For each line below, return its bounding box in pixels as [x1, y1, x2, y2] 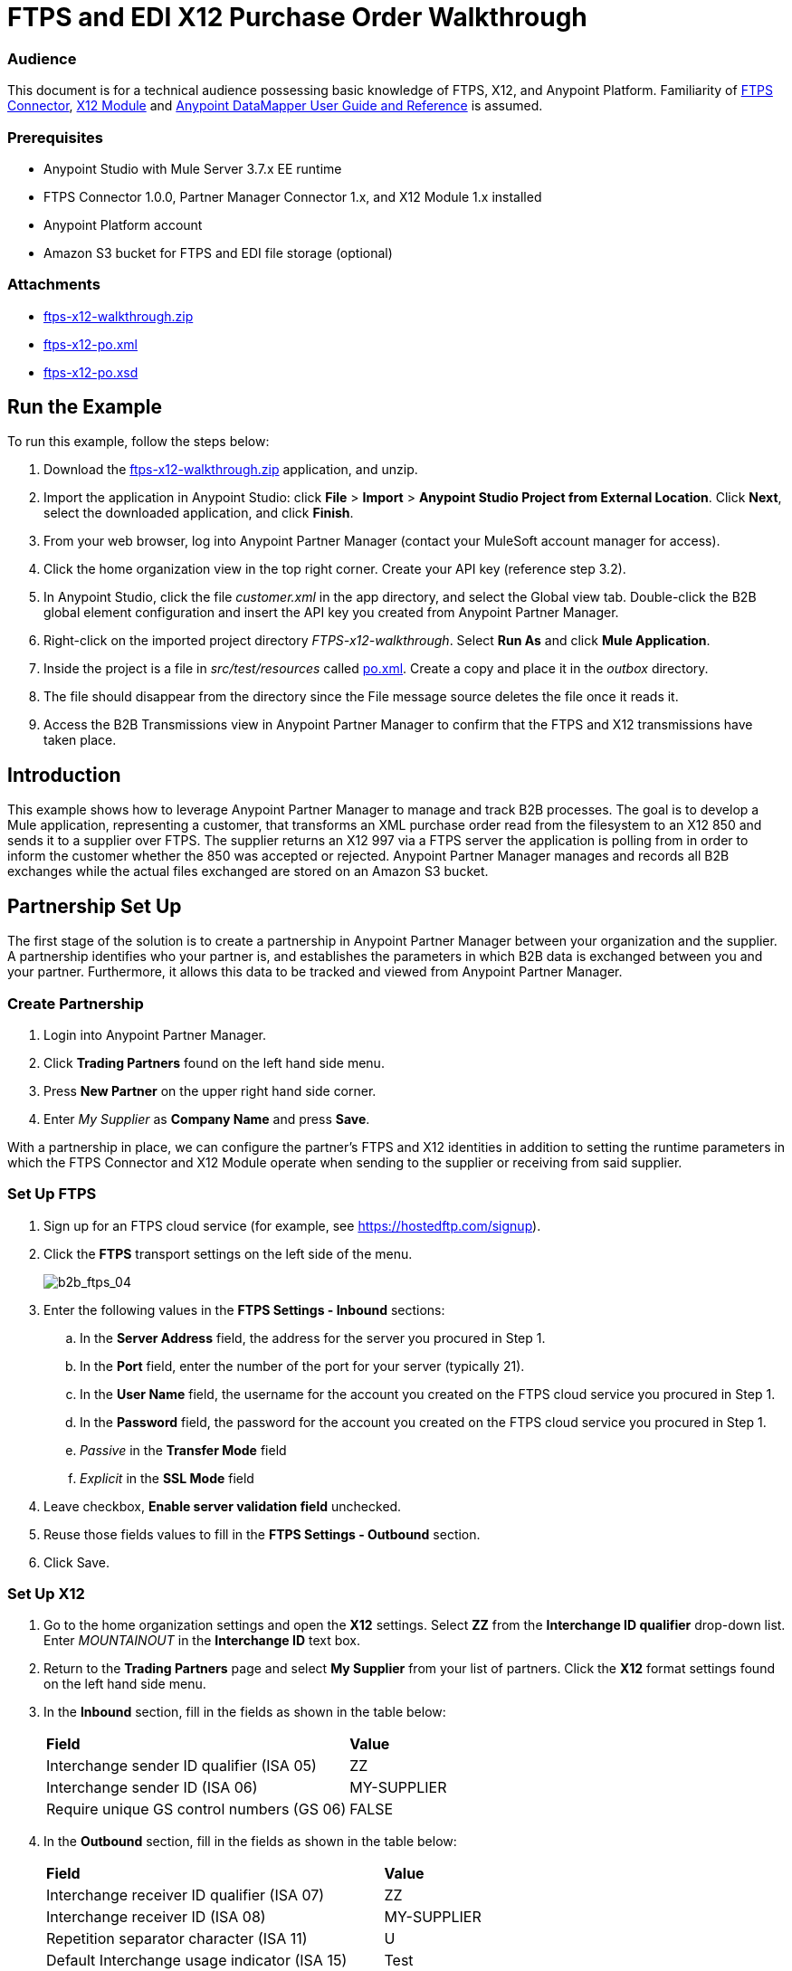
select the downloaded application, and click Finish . [43, 505, 354, 521]
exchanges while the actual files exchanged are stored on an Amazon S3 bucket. [7, 863, 489, 880]
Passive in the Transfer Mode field [80, 1442, 287, 1458]
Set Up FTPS [7, 1185, 97, 1204]
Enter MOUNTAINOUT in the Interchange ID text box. [43, 1633, 360, 1649]
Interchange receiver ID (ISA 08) [46, 1908, 266, 1927]
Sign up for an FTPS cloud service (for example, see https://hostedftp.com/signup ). [43, 1217, 541, 1233]
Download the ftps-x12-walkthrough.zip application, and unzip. [43, 462, 418, 478]
